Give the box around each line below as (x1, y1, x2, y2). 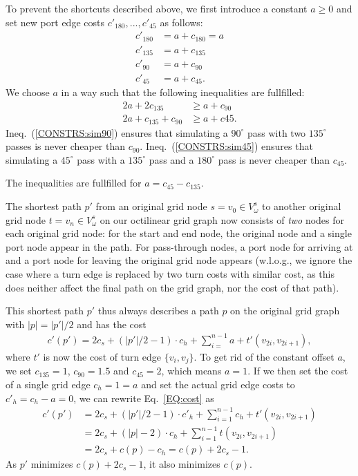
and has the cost (77, 316, 147, 331)
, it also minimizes (143, 457, 220, 471)
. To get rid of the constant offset (194, 349, 335, 363)
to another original (261, 199, 341, 213)
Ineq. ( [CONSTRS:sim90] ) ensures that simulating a (6, 125, 228, 140)
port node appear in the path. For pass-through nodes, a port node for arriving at (6, 239, 353, 254)
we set (6, 363, 32, 378)
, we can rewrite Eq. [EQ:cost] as (73, 390, 214, 405)
